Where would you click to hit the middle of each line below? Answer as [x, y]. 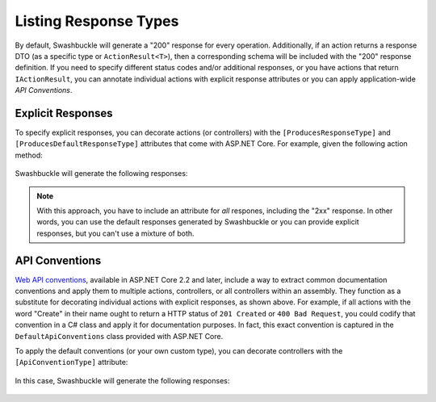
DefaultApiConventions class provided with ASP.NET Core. [119, 336]
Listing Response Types [97, 21]
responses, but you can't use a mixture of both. [115, 233]
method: [29, 155]
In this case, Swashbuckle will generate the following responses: [122, 380]
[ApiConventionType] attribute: [71, 362]
